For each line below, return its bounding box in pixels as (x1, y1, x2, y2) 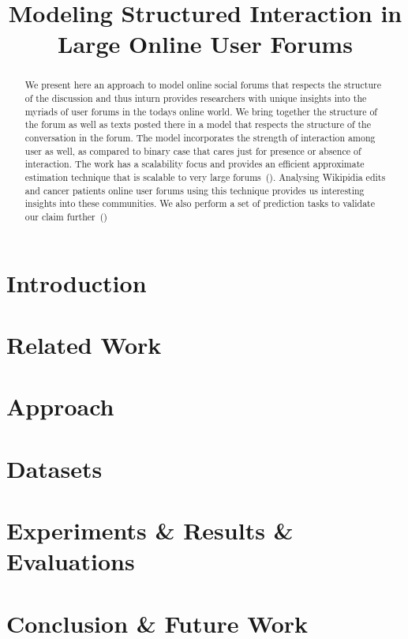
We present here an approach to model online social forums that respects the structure (24, 78, 381, 92)
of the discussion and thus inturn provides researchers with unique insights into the (24, 92, 367, 105)
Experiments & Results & (6, 514, 294, 547)
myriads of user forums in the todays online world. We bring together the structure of (24, 104, 377, 118)
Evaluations (6, 545, 135, 577)
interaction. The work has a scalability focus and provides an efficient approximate (24, 157, 365, 171)
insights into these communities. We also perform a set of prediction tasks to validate (24, 197, 375, 210)
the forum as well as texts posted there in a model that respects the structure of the (24, 118, 372, 131)
